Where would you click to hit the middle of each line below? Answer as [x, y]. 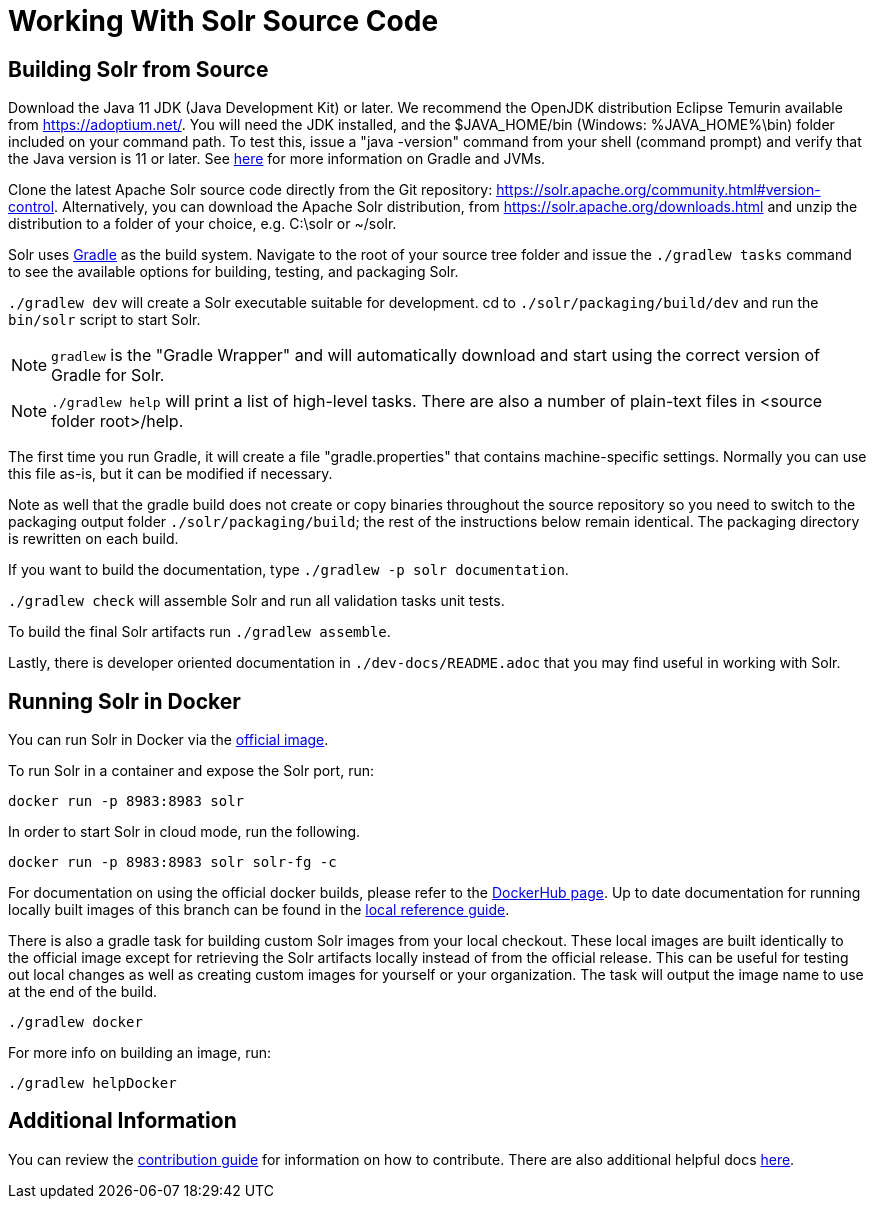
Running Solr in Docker [124, 701]
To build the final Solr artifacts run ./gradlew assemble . [199, 632]
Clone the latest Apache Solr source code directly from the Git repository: [250, 190]
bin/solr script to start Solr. [104, 320]
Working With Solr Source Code [223, 21]
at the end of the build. [82, 992]
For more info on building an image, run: [140, 1053]
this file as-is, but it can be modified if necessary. [170, 474]
